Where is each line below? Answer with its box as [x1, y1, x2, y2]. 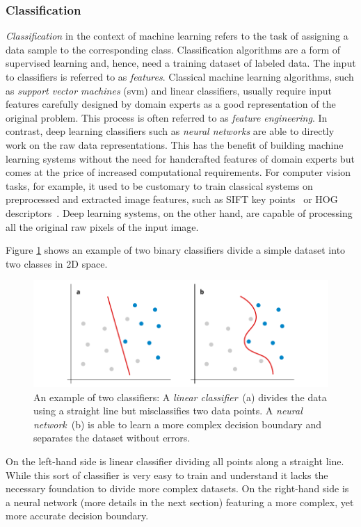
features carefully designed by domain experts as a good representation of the [6, 97, 336, 111]
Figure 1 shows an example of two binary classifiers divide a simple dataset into [6, 243, 346, 257]
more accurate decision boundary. [6, 508, 149, 523]
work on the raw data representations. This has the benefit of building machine [6, 137, 344, 152]
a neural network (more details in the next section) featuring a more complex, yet [6, 494, 354, 509]
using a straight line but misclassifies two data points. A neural [33, 403, 303, 418]
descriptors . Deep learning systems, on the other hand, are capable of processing [6, 205, 353, 220]
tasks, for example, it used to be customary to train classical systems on [6, 178, 313, 193]
